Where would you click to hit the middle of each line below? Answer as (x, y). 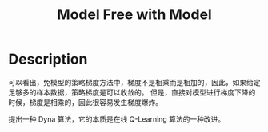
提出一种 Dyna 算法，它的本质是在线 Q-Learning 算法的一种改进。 (117, 119)
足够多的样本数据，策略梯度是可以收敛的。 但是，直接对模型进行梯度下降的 (132, 92)
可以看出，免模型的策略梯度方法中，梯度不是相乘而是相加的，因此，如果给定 (134, 82)
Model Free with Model (134, 15)
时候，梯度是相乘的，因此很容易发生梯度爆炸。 (85, 102)
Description (48, 59)
